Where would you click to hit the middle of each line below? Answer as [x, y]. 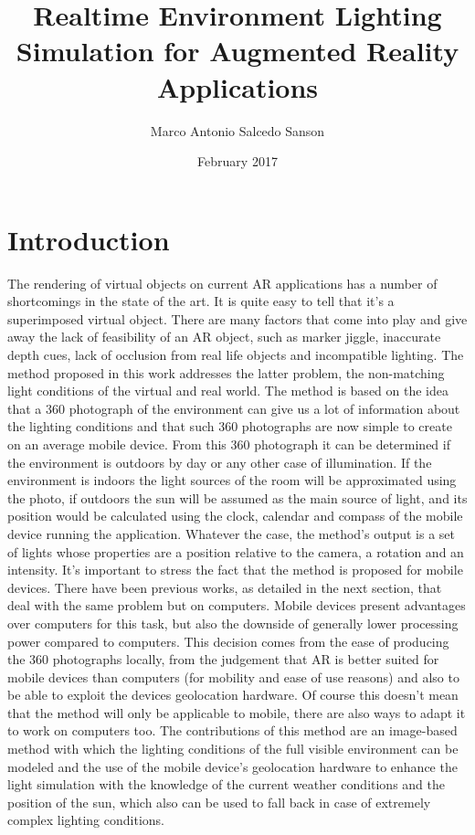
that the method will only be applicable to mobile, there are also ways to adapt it [237, 712]
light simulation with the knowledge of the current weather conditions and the [227, 784]
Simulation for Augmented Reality [237, 51]
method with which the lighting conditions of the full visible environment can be [233, 749]
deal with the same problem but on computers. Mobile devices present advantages [237, 605]
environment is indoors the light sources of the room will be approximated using [232, 480]
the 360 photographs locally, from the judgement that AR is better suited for [223, 659]
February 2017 [237, 161]
